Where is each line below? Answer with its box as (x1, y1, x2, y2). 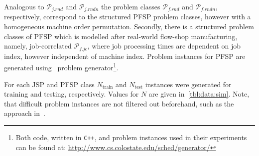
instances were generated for (145, 79, 232, 89)
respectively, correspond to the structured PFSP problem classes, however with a (4, 11, 251, 22)
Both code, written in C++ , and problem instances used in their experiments (15, 132, 247, 142)
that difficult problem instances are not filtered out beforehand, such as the (4, 98, 234, 108)
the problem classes (101, 1, 160, 11)
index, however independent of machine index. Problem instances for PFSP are (4, 51, 246, 61)
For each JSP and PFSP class (4, 79, 95, 89)
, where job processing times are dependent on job (87, 41, 241, 51)
